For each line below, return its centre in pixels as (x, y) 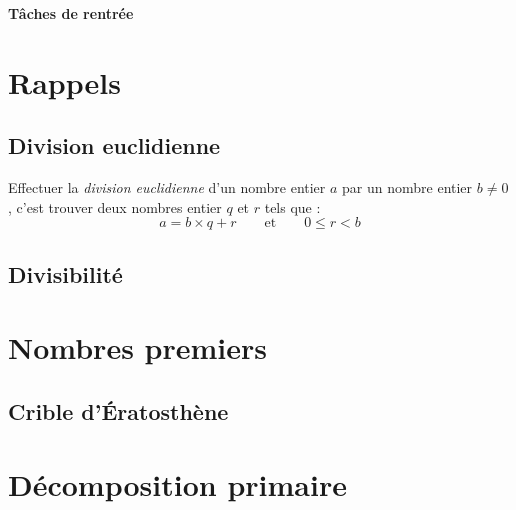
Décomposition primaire (177, 484)
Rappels (64, 81)
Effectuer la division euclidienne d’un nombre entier (167, 187)
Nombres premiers (138, 347)
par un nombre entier (407, 187)
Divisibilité (65, 273)
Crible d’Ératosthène (118, 410)
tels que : (292, 206)
